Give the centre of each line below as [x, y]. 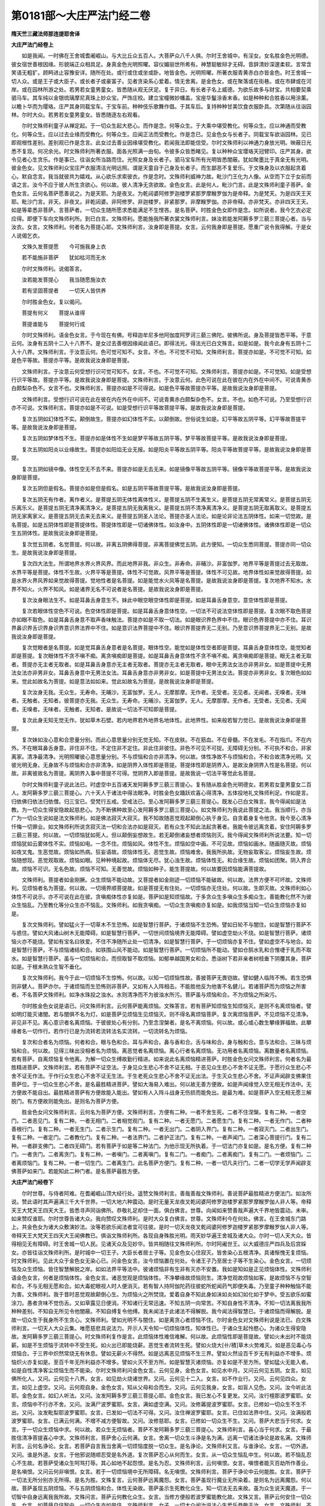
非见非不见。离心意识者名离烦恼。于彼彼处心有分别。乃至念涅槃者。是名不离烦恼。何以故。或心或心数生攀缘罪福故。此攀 [161, 1023]
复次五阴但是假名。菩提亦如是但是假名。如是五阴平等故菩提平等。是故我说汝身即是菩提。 [132, 489]
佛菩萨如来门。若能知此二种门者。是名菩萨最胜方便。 [77, 1171]
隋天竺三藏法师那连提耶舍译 [45, 34]
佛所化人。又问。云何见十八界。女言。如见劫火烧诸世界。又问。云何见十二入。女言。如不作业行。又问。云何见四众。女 [159, 1379]
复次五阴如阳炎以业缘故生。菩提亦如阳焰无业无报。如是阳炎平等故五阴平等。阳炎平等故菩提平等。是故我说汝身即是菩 [166, 449]
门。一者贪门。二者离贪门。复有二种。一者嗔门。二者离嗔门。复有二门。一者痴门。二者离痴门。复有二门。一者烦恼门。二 [161, 1154]
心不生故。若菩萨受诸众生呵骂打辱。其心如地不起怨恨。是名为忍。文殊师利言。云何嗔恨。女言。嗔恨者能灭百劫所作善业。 [161, 1463]
